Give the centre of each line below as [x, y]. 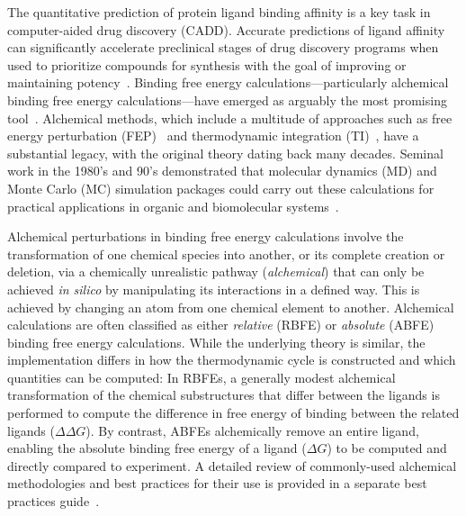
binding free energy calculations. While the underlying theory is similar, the [216, 342]
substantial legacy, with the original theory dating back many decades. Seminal [225, 153]
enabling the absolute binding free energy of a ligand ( [157, 448]
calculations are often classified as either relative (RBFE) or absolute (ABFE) [221, 325]
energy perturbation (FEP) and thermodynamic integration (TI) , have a [213, 136]
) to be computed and [387, 448]
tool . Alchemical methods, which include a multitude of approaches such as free [230, 118]
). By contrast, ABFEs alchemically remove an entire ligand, [252, 430]
